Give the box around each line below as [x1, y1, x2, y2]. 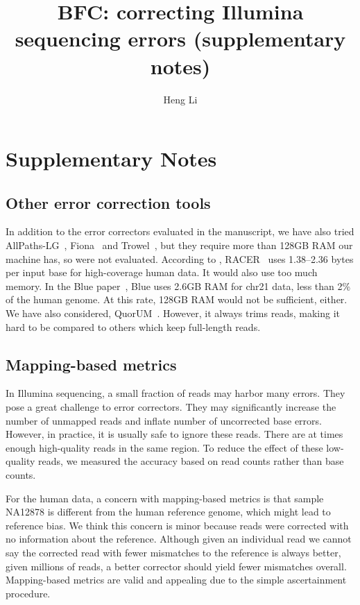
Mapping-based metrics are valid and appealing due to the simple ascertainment [6, 572, 347, 587]
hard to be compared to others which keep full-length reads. [6, 319, 261, 334]
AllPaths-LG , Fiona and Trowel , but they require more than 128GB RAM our [6, 238, 353, 253]
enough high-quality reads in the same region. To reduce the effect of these [6, 440, 323, 454]
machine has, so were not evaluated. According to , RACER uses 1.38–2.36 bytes [6, 251, 354, 266]
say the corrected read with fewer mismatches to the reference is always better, [6, 545, 341, 559]
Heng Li [163, 92, 198, 106]
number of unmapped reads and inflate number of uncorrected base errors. [6, 413, 322, 427]
